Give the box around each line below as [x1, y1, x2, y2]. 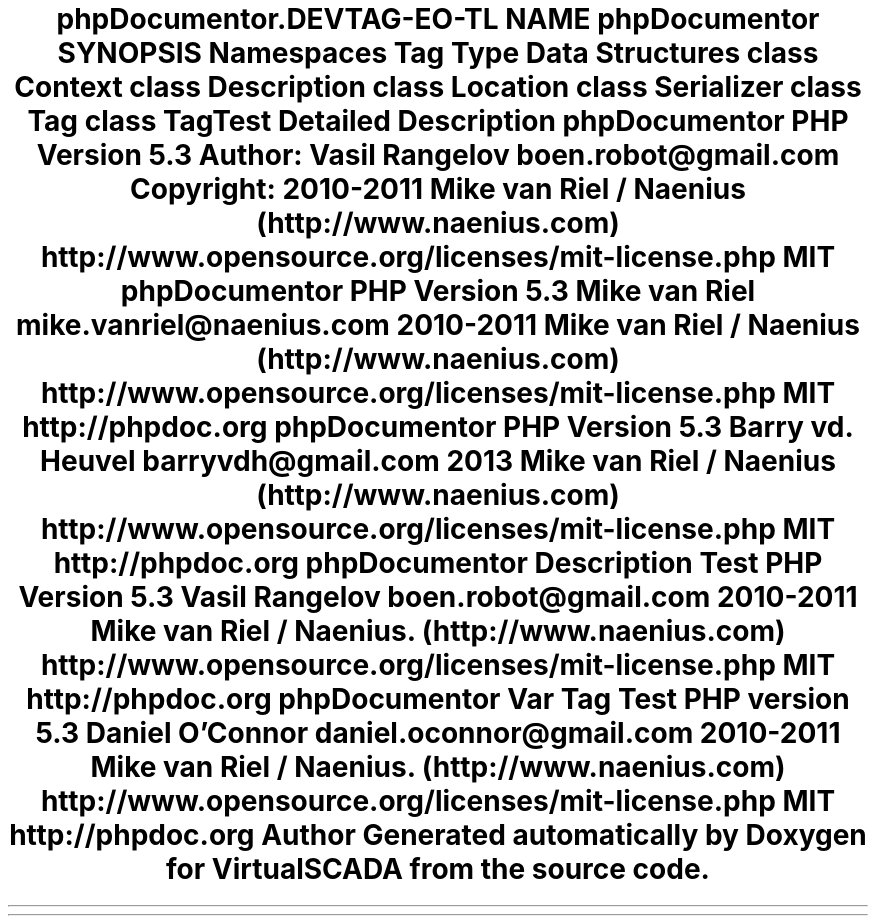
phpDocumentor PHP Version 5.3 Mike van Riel [120, 274, 756, 308]
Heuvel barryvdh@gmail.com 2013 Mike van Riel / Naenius [40, 444, 836, 478]
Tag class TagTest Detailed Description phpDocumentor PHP [27, 104, 849, 138]
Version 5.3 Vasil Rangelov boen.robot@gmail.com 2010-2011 [18, 580, 858, 614]
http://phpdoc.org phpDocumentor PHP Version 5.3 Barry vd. [22, 410, 854, 444]
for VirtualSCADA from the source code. [166, 852, 710, 886]
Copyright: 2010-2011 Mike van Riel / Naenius [130, 172, 746, 206]
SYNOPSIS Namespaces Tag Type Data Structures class [57, 36, 819, 70]
